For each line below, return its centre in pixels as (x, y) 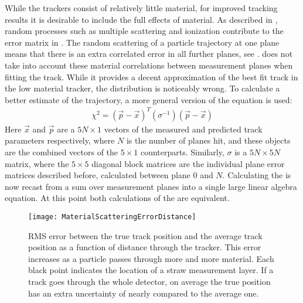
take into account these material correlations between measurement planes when (149, 65)
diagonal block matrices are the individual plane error (188, 163)
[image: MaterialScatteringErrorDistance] (112, 217)
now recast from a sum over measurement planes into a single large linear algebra (151, 186)
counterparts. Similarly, (182, 152)
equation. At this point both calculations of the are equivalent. (117, 198)
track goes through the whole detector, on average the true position (149, 282)
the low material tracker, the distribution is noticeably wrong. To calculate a (142, 88)
